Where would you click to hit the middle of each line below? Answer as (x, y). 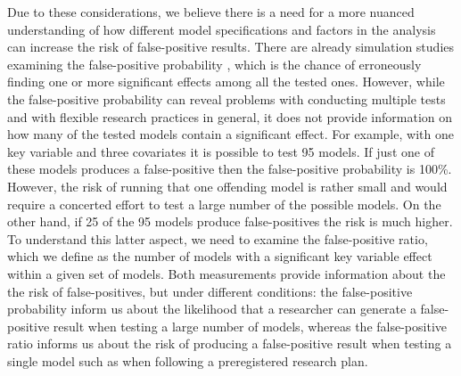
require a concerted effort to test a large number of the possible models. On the (224, 204)
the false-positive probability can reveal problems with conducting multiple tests (226, 98)
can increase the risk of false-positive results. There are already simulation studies (231, 47)
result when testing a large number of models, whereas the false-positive (250, 326)
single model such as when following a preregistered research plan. (188, 360)
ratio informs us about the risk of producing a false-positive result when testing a (230, 343)
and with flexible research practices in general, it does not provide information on (230, 116)
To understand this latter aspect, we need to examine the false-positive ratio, (218, 238)
